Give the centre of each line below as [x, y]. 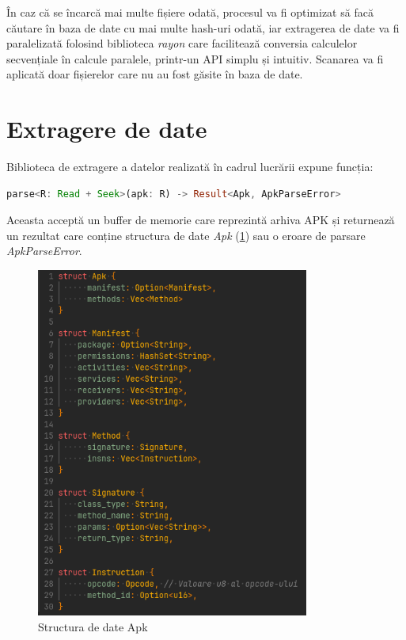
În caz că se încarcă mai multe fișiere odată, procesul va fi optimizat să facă [190, 12]
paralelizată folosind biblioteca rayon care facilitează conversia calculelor [182, 43]
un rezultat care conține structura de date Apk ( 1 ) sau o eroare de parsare [186, 235]
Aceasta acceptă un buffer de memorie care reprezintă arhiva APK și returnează [201, 220]
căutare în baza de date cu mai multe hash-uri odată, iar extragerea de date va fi [203, 27]
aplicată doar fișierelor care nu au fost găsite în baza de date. [155, 74]
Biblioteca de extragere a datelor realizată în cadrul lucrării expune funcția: [190, 167]
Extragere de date [107, 129]
